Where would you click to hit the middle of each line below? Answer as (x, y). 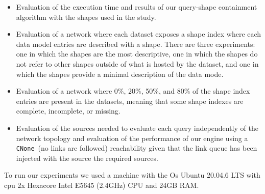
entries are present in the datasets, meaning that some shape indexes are (130, 101)
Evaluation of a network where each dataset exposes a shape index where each (139, 34)
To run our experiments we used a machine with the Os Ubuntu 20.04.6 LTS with (132, 175)
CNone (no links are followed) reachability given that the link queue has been (137, 148)
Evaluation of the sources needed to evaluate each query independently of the (137, 128)
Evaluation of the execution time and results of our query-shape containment (137, 7)
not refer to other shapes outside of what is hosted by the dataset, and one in (137, 63)
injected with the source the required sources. (87, 158)
